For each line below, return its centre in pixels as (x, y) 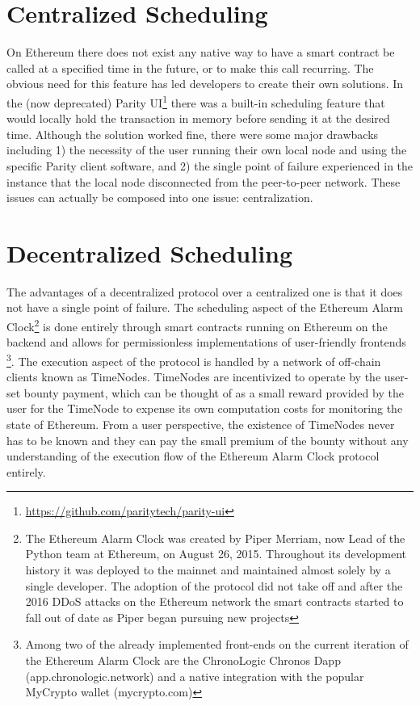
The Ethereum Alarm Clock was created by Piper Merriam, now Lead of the (215, 538)
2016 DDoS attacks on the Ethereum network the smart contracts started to (214, 601)
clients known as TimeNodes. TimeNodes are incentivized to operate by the (194, 377)
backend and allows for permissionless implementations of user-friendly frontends (206, 342)
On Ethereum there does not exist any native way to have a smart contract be (201, 52)
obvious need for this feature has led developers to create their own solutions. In (205, 84)
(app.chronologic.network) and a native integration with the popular (195, 676)
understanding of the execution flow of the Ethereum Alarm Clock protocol (193, 456)
